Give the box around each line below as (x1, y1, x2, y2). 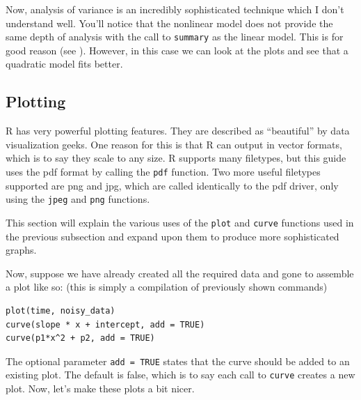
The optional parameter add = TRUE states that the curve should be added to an (6, 353, 350, 368)
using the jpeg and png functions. (6, 192, 150, 206)
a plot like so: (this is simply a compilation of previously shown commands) (6, 279, 328, 294)
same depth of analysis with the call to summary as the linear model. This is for (6, 29, 344, 44)
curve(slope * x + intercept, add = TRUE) (6, 319, 205, 330)
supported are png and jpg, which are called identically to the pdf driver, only (6, 178, 339, 192)
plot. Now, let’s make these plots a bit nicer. (6, 381, 195, 396)
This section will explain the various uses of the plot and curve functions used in (6, 215, 354, 229)
